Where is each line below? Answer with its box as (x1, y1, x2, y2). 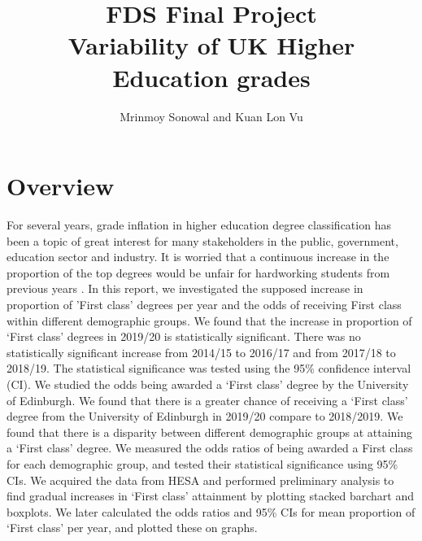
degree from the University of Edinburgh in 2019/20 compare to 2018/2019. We (7, 408, 403, 425)
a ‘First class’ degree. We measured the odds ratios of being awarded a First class (7, 439, 413, 456)
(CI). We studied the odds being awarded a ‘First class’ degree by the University (7, 375, 409, 392)
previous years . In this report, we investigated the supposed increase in (7, 280, 363, 297)
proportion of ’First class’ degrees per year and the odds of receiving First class (7, 296, 402, 312)
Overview (7, 169, 115, 203)
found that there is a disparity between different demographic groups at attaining (7, 423, 413, 440)
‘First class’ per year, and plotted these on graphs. (7, 519, 258, 536)
